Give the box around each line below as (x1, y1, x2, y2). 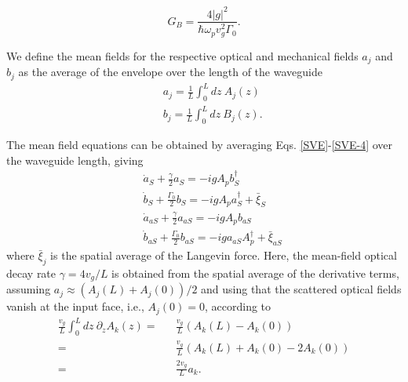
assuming (6, 281, 51, 297)
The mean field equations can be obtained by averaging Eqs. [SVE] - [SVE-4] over (6, 136, 393, 153)
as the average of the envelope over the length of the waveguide (18, 64, 322, 80)
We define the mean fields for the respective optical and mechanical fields (6, 47, 359, 64)
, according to (204, 298, 271, 315)
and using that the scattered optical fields (201, 281, 402, 297)
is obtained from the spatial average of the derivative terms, (111, 264, 399, 281)
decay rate (6, 264, 56, 281)
